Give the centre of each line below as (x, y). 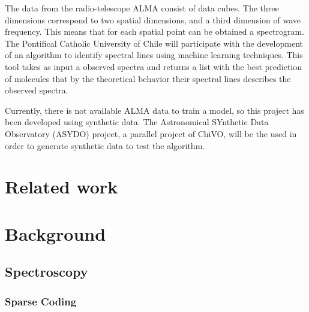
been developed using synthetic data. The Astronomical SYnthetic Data (137, 122)
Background (55, 233)
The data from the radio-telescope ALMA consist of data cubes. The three (142, 8)
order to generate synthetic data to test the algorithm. (105, 145)
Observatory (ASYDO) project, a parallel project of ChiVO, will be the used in (151, 133)
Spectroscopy (46, 272)
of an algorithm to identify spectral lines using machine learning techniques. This (154, 55)
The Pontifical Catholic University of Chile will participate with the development (154, 43)
